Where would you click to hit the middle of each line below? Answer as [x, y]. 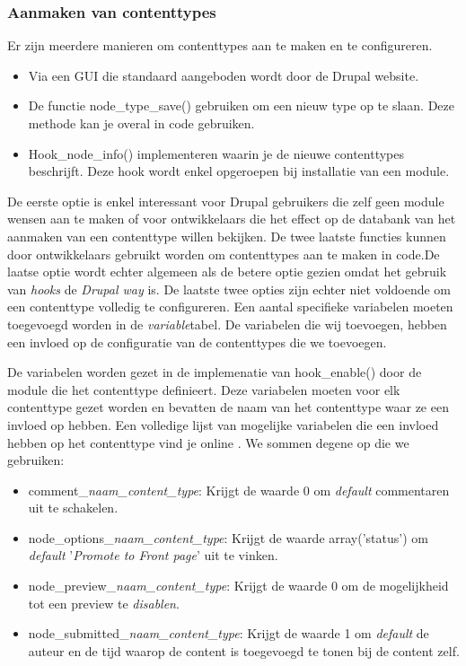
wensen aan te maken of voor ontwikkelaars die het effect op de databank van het [232, 219]
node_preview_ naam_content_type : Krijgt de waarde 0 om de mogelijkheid [238, 586]
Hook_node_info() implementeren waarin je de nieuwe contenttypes [216, 153]
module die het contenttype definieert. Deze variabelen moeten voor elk [204, 389]
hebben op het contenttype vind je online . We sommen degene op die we [208, 442]
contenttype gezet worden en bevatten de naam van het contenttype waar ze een [228, 407]
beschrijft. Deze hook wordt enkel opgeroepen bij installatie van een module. [239, 171]
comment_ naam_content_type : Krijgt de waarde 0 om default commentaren [239, 490]
